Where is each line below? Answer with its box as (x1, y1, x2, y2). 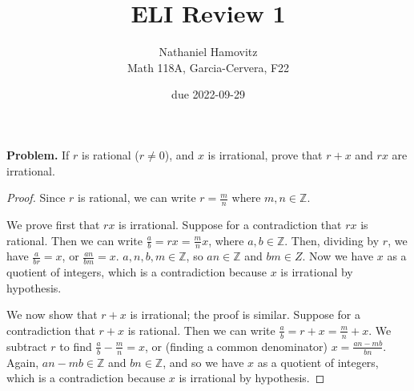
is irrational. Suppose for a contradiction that (119, 216, 342, 232)
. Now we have (302, 248, 374, 264)
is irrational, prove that (207, 146, 323, 163)
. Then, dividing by (284, 232, 380, 248)
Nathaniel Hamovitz (159, 43, 258, 60)
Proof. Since (6, 189, 66, 206)
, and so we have (163, 353, 244, 370)
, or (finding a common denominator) (145, 337, 328, 354)
